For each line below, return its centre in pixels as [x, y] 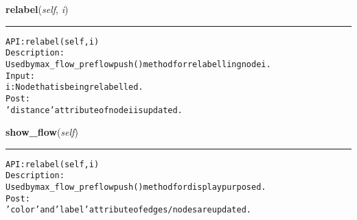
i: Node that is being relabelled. [74, 87]
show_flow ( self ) [42, 132]
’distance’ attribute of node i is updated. [94, 110]
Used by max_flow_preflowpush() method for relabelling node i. [138, 64]
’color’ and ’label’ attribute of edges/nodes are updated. [129, 210]
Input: [20, 76]
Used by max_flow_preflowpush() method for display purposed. [136, 187]
